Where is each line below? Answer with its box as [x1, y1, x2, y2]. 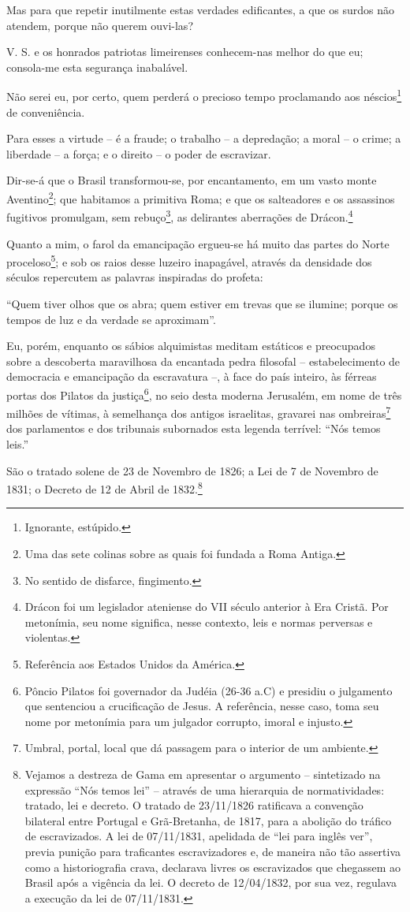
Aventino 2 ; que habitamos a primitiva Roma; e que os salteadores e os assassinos [6, 188, 395, 207]
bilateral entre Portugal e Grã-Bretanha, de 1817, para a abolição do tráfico [24, 812, 392, 828]
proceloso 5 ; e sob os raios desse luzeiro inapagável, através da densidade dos [6, 251, 372, 270]
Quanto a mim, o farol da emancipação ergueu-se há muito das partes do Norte [6, 235, 389, 251]
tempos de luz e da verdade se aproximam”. [6, 311, 216, 327]
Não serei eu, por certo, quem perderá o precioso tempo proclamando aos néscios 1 [6, 86, 402, 105]
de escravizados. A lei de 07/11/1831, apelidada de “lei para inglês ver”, [24, 828, 373, 844]
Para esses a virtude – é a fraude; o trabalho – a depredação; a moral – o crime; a [6, 130, 401, 147]
